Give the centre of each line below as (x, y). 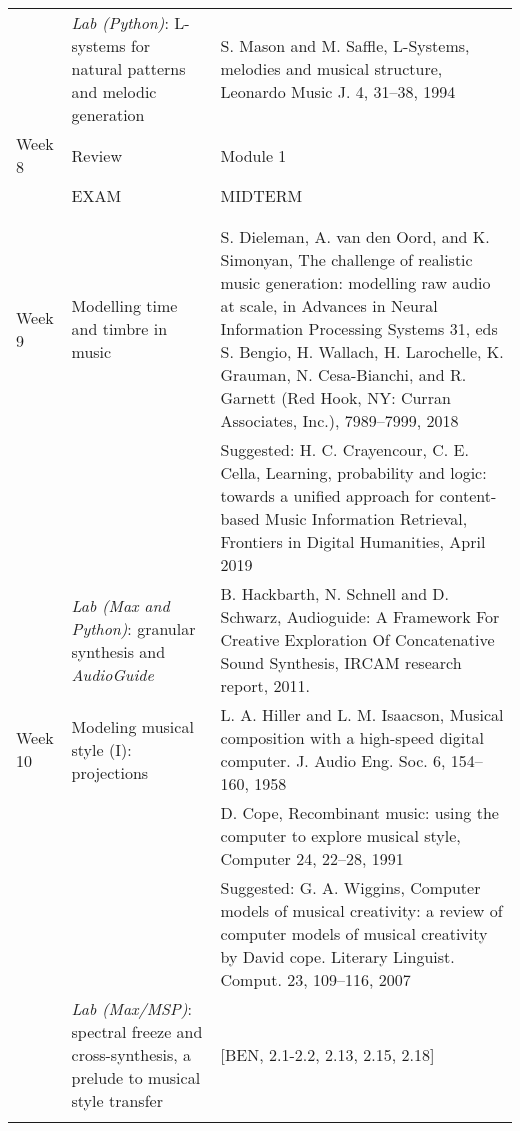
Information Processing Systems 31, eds (359, 328)
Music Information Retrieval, (366, 518)
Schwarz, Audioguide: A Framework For (360, 616)
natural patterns (128, 68)
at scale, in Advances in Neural (329, 305)
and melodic (114, 91)
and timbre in (119, 328)
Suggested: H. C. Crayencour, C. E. (344, 449)
